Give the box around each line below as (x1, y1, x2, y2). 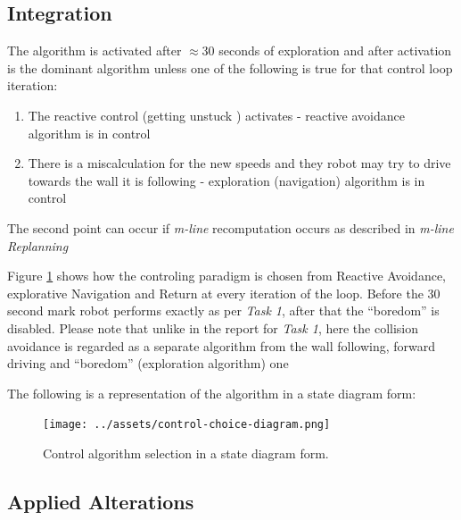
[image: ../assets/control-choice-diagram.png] (43, 418, 331, 432)
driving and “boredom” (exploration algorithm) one (7, 354, 289, 373)
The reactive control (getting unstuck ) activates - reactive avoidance (28, 105, 405, 124)
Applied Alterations (7, 487, 194, 515)
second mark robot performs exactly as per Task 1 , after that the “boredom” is (7, 301, 440, 320)
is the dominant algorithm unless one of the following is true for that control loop (7, 58, 453, 77)
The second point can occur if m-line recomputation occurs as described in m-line (7, 218, 454, 237)
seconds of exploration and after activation (218, 41, 452, 60)
